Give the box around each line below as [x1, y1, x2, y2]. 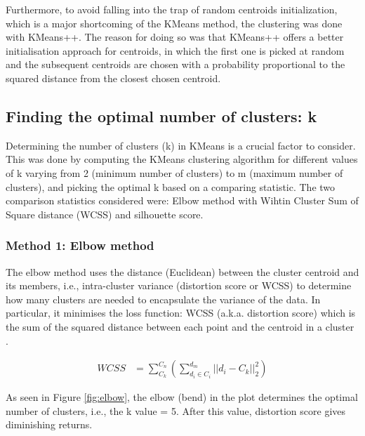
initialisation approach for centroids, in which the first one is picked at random [6, 43, 345, 58]
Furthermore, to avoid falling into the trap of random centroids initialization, [6, 2, 338, 16]
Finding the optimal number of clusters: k [6, 105, 317, 126]
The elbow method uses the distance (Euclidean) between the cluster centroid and [6, 264, 359, 279]
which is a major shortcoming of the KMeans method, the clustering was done [6, 15, 343, 30]
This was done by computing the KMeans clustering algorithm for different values [6, 152, 358, 166]
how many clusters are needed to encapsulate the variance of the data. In [6, 291, 321, 306]
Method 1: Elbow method [6, 237, 154, 254]
